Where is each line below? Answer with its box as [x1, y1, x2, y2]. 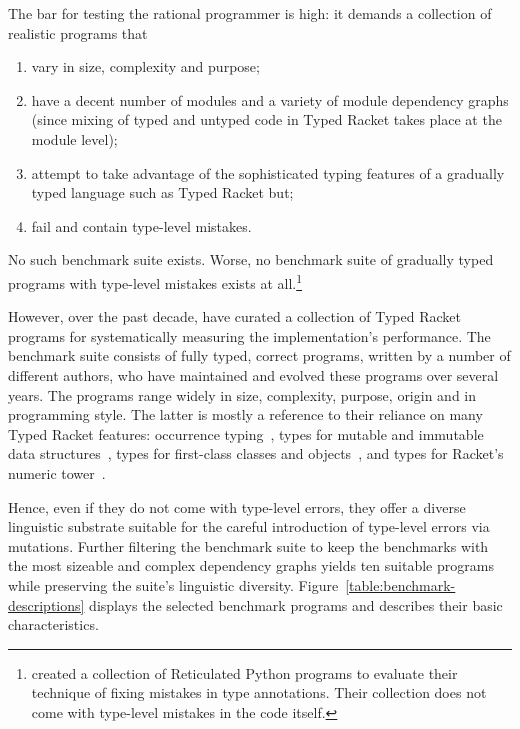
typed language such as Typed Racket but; [31, 182, 294, 203]
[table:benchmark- [345, 574, 456, 595]
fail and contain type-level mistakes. [31, 215, 252, 236]
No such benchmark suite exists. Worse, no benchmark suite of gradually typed [8, 249, 494, 270]
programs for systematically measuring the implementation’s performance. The [8, 325, 491, 346]
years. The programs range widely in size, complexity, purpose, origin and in [8, 384, 477, 405]
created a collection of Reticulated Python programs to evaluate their [31, 662, 458, 683]
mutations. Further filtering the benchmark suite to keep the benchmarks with [8, 535, 489, 556]
